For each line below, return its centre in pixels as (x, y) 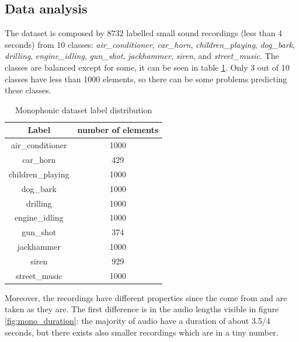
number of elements (118, 130)
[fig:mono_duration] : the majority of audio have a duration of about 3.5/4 (138, 321)
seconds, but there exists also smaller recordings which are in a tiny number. (142, 332)
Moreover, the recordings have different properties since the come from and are (146, 297)
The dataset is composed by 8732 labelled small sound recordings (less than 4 (144, 33)
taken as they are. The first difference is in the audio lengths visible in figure (142, 309)
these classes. (28, 90)
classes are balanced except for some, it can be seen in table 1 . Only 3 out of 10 (147, 67)
